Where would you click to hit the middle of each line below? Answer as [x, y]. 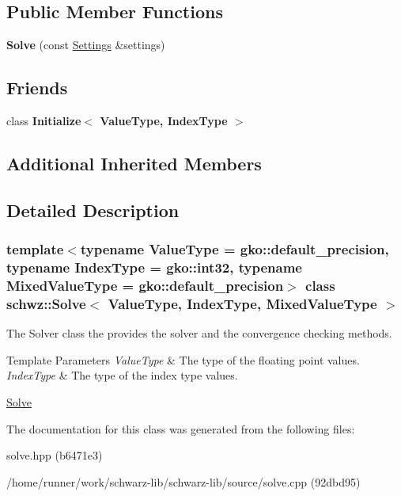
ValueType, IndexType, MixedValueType [242, 303]
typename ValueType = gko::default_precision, [235, 249]
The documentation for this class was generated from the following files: [181, 428]
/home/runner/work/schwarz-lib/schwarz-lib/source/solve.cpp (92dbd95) [183, 481]
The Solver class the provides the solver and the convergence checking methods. [199, 333]
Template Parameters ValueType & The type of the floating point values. [183, 359]
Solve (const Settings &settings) [86, 45]
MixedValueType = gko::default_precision [145, 285]
